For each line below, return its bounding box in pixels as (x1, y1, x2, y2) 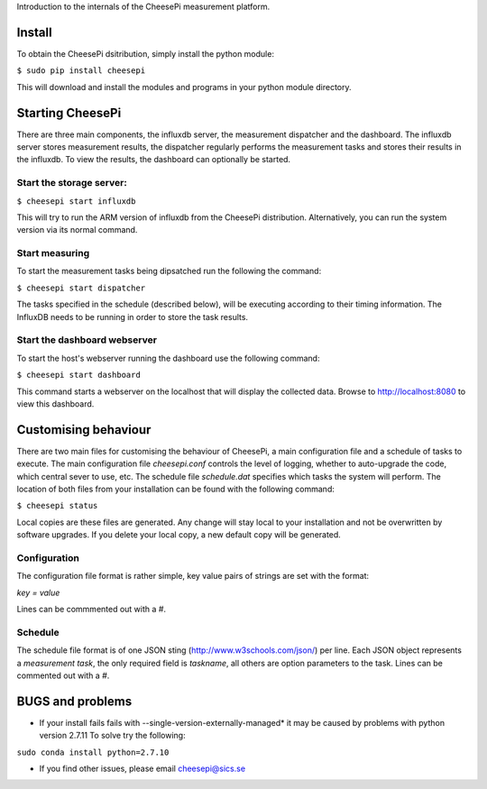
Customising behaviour (16, 422, 152, 437)
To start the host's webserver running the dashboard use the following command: (16, 353, 320, 363)
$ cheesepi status (16, 500, 98, 511)
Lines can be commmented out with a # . (16, 604, 167, 615)
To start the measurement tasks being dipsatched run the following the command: (16, 266, 322, 277)
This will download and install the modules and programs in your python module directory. (16, 81, 352, 92)
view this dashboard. (16, 398, 95, 409)
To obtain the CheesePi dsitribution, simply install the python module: (16, 48, 275, 59)
